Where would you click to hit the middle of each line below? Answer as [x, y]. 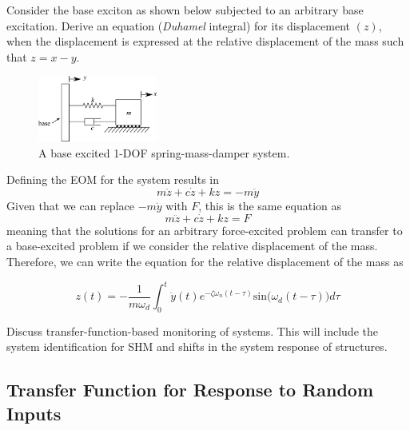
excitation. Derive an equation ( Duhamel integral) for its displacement [179, 25]
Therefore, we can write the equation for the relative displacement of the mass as [205, 261]
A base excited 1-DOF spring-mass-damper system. [164, 152]
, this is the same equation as [270, 205]
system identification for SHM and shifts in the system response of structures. [197, 346]
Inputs [34, 413]
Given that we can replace [70, 205]
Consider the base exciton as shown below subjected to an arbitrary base [185, 10]
